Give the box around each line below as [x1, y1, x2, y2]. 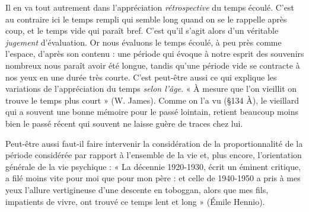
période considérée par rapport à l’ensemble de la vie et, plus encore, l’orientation [5, 149, 302, 161]
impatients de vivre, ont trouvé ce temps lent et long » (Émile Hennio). [5, 195, 265, 207]
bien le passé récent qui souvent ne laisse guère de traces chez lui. [5, 117, 243, 129]
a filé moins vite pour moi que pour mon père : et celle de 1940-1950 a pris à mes [5, 172, 301, 184]
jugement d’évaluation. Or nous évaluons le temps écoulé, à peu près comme [5, 36, 282, 48]
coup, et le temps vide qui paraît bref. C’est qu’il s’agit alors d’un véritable [5, 24, 279, 37]
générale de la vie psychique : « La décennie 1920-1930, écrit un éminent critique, [5, 160, 301, 172]
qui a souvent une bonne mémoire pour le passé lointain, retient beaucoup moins [5, 105, 298, 118]
